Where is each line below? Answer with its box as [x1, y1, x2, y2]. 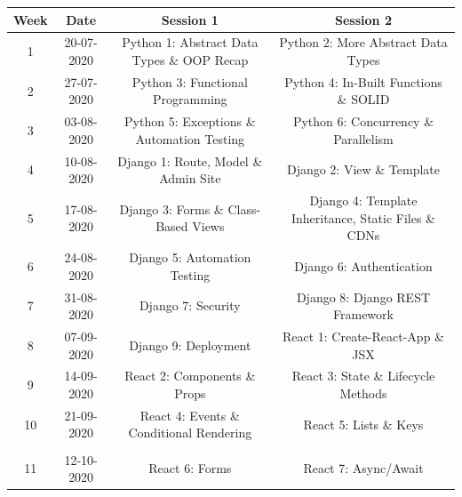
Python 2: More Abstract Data [279, 33, 448, 52]
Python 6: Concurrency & [292, 112, 434, 131]
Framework [333, 305, 394, 324]
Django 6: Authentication [294, 256, 433, 275]
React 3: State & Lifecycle [291, 366, 435, 385]
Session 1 [161, 10, 219, 28]
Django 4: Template [309, 191, 418, 210]
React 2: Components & [124, 366, 256, 385]
